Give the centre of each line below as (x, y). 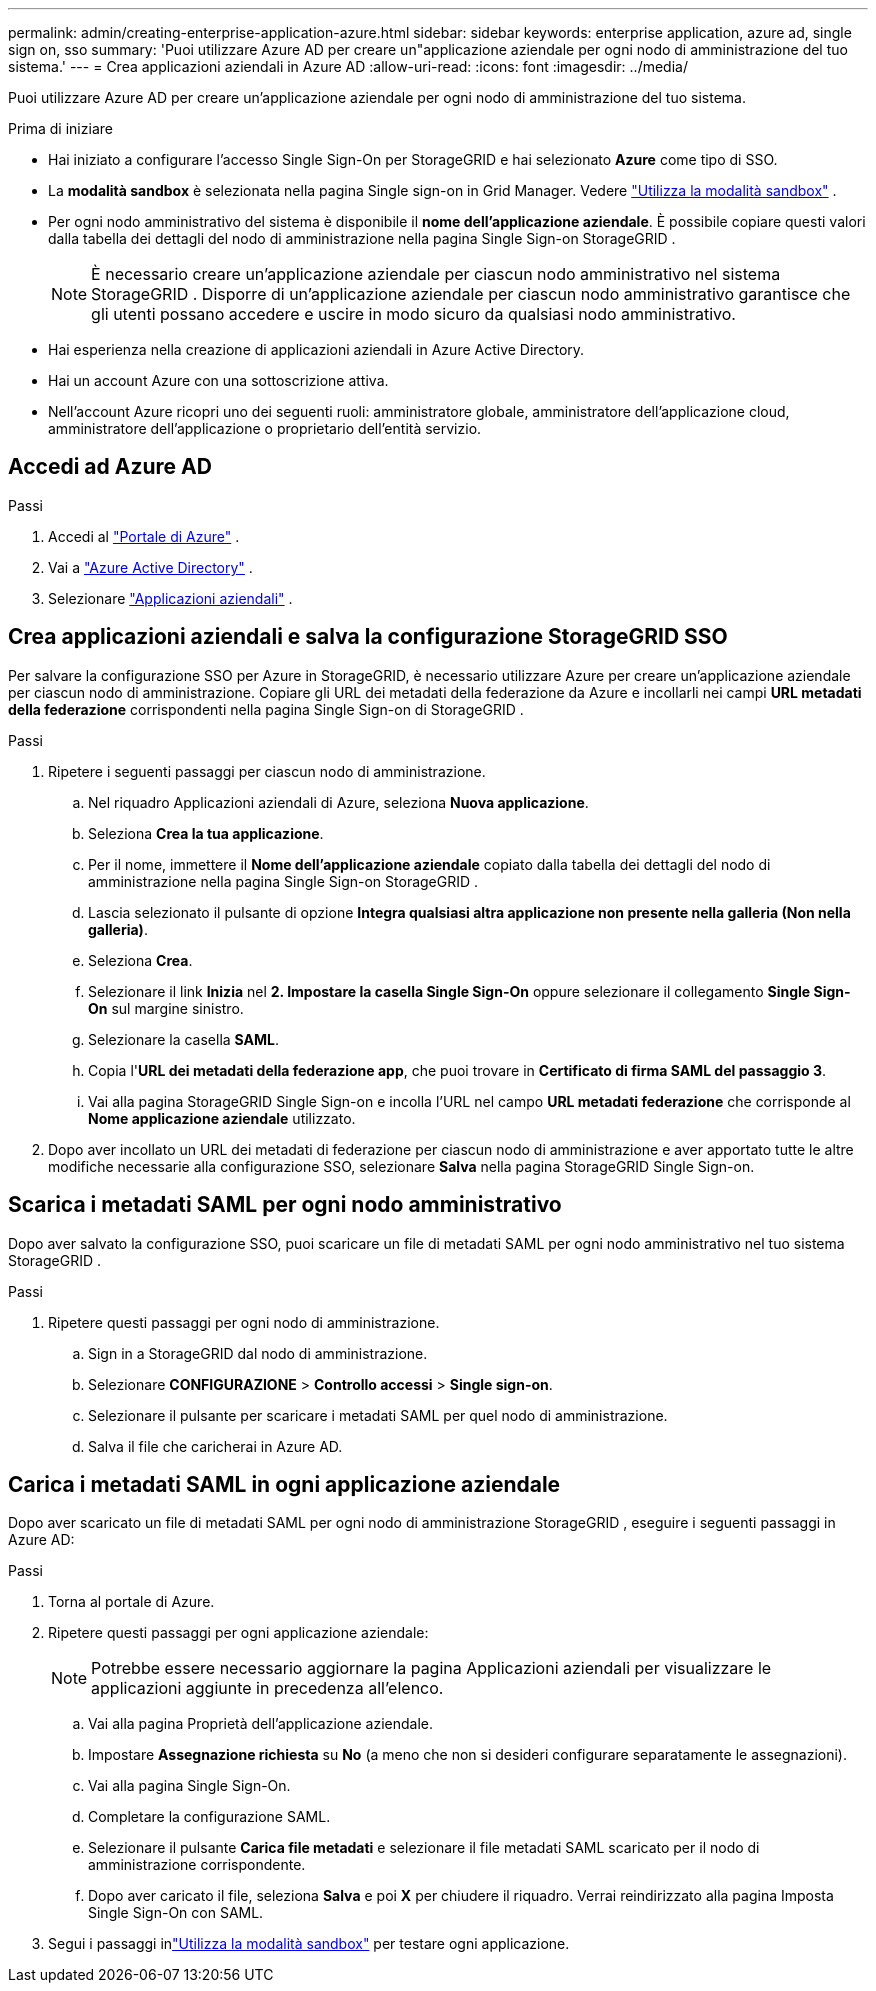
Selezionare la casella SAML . (184, 1039)
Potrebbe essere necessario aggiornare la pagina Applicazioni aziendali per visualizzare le (431, 1668)
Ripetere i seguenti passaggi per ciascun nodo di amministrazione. (267, 771)
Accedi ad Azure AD (110, 467)
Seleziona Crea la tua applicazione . (206, 833)
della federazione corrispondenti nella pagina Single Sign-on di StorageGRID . (266, 709)
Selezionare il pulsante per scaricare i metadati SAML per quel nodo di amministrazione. (378, 1415)
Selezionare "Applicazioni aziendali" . (170, 598)
